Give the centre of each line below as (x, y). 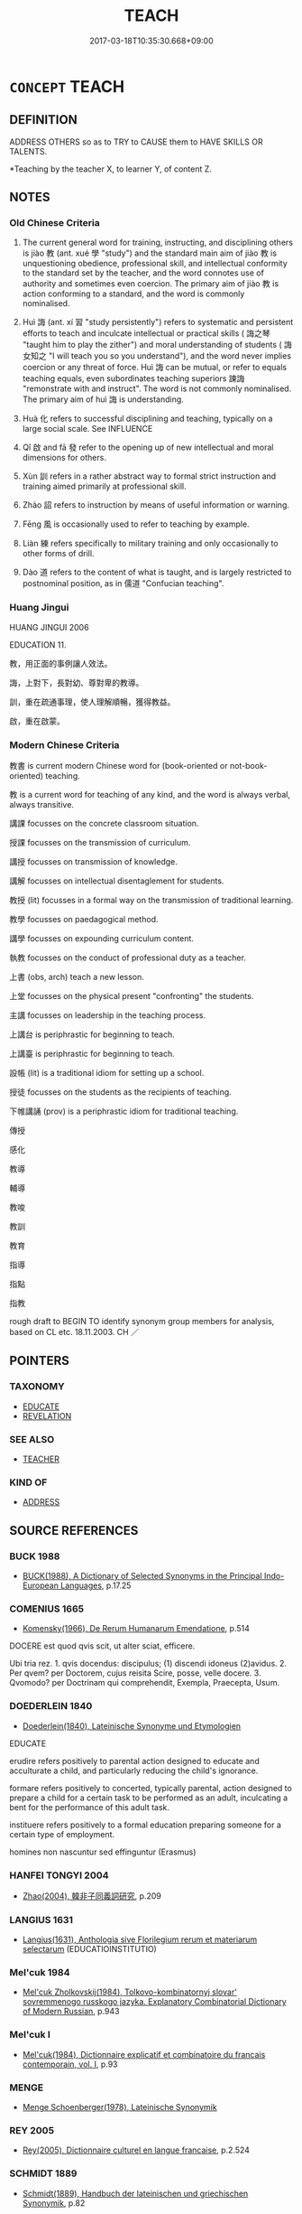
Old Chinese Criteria (55, 223)
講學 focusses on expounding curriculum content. (101, 939)
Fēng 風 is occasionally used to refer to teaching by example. (136, 524)
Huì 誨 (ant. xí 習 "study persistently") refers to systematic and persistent (158, 322)
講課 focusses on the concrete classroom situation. (104, 824)
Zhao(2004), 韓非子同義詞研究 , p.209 (92, 1896)
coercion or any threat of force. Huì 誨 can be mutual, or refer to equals (154, 368)
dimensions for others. (64, 458)
